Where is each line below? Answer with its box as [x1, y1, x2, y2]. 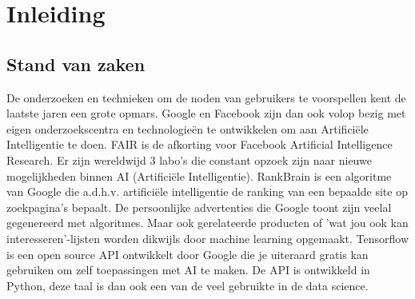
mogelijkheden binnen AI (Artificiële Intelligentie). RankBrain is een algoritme [6, 167, 392, 184]
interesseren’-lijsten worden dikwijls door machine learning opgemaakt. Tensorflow [6, 229, 409, 246]
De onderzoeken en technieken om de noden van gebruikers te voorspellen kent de [6, 89, 406, 106]
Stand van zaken [6, 51, 146, 76]
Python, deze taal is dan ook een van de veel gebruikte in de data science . [6, 277, 369, 293]
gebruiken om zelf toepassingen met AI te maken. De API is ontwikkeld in [6, 261, 370, 278]
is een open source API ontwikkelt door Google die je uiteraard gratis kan [6, 245, 369, 262]
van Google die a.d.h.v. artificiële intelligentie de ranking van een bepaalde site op [6, 183, 408, 200]
